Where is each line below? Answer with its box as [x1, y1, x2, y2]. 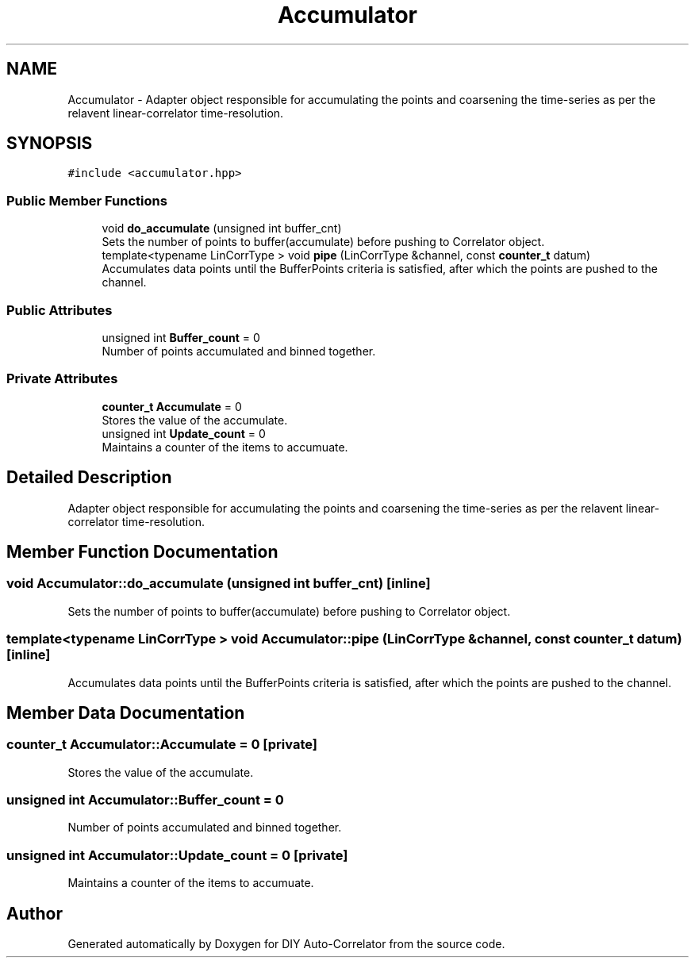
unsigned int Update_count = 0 [102, 426, 266, 440]
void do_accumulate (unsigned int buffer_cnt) [102, 221, 342, 236]
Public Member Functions [6, 192, 167, 209]
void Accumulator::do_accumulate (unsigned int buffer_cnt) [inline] [6, 575, 431, 592]
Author [6, 903, 63, 924]
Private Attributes [6, 371, 118, 387]
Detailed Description [6, 467, 172, 488]
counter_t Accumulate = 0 [102, 399, 242, 413]
